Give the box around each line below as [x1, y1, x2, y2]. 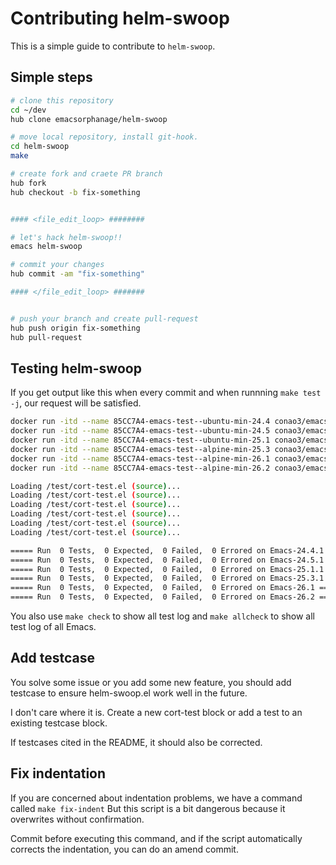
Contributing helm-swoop [10, 7, 230, 30]
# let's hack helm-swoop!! [10, 232, 123, 242]
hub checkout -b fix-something [10, 187, 141, 197]
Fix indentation [10, 765, 107, 782]
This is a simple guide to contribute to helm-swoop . [10, 40, 216, 52]
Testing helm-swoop [10, 360, 142, 377]
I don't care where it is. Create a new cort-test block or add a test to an [10, 706, 303, 718]
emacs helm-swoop [10, 242, 83, 252]
